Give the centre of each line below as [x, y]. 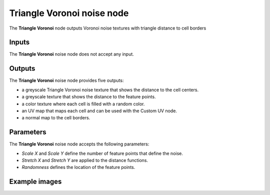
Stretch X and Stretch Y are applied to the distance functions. [85, 160]
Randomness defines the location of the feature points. [78, 167]
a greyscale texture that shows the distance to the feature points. [89, 97]
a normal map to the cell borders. [56, 118]
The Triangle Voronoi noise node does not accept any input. [72, 54]
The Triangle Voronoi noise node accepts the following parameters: [79, 144]
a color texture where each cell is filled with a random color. [83, 104]
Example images [35, 182]
